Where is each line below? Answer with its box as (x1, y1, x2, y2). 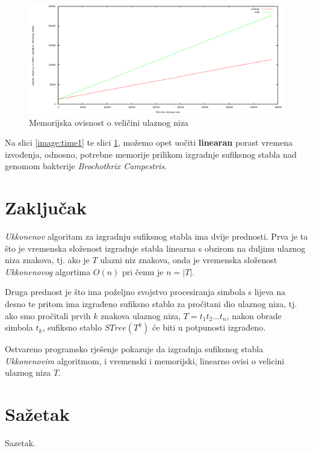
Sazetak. (5, 437, 36, 449)
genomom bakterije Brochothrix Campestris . (5, 160, 167, 172)
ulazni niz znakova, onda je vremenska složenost (100, 253, 277, 266)
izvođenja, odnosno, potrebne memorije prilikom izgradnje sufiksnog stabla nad (5, 148, 297, 160)
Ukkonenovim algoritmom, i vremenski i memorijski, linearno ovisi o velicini (5, 354, 285, 367)
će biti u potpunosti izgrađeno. (152, 321, 266, 334)
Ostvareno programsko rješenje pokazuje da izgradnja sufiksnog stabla (5, 343, 264, 355)
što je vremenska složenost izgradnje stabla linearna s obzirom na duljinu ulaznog (5, 241, 306, 254)
